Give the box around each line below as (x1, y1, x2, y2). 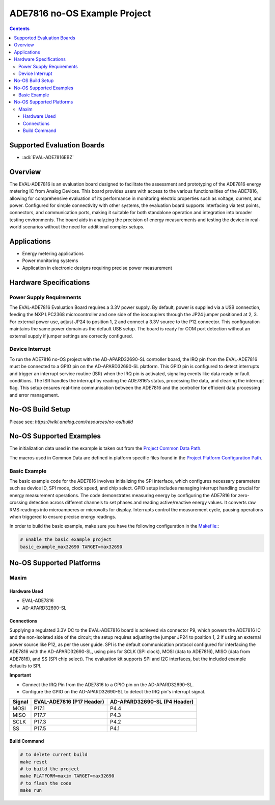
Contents (9, 25, 30, 32)
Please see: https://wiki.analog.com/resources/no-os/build (9, 419, 133, 425)
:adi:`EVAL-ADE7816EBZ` (22, 154, 74, 160)
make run (20, 788, 42, 793)
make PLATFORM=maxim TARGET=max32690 (20, 773, 115, 779)
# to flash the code (20, 780, 71, 786)
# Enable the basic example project (20, 537, 112, 542)
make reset (20, 759, 47, 765)
